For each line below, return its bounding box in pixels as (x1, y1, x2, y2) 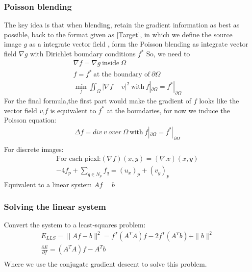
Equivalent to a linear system (4, 179, 92, 190)
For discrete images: (4, 144, 64, 154)
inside (102, 59, 120, 67)
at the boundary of (93, 71, 150, 78)
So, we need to (146, 49, 190, 58)
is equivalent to (50, 105, 96, 115)
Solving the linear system (4, 200, 106, 212)
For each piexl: (56, 155, 101, 163)
